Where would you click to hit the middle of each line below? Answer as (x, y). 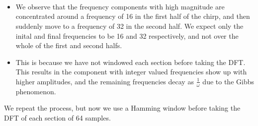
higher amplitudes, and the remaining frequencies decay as (105, 81)
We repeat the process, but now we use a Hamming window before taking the (122, 108)
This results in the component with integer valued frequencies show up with (131, 72)
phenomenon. (36, 91)
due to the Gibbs (228, 81)
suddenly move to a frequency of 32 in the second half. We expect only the (129, 26)
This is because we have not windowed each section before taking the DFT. (130, 62)
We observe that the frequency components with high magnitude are (120, 6)
